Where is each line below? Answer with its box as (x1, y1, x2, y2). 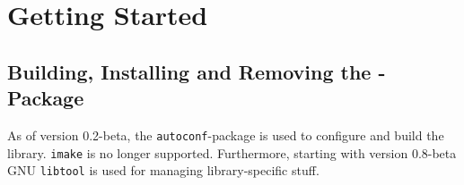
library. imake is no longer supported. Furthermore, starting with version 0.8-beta (7, 143, 457, 162)
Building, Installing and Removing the (7, 57, 372, 85)
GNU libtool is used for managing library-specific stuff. (7, 161, 320, 180)
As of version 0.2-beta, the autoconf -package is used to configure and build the (7, 125, 444, 144)
